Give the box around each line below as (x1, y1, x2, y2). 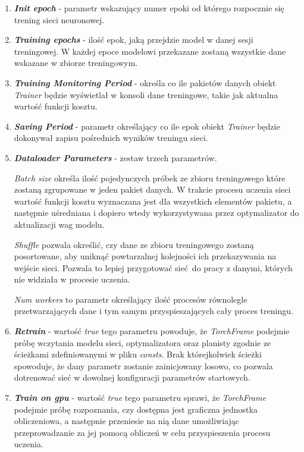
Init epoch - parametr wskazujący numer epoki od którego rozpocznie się (14, 2, 284, 14)
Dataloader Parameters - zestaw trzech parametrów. (14, 151, 217, 164)
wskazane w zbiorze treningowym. (14, 56, 138, 69)
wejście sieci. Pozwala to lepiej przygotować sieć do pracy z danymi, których (14, 261, 293, 274)
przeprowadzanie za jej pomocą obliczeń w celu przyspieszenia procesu (14, 426, 271, 438)
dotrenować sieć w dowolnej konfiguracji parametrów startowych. (14, 371, 250, 384)
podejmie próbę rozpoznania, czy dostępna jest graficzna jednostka (14, 403, 258, 415)
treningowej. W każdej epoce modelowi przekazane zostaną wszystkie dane (14, 45, 286, 57)
